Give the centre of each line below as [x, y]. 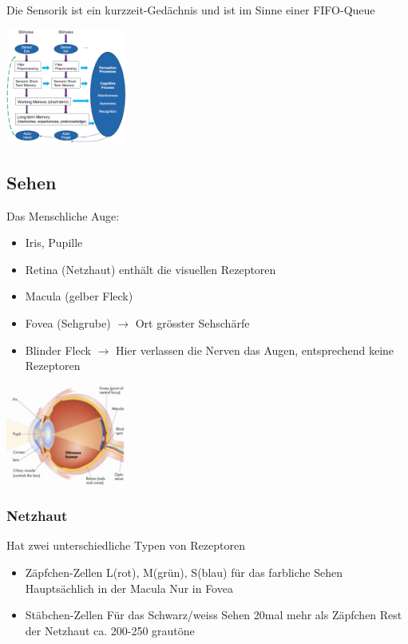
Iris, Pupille [54, 242]
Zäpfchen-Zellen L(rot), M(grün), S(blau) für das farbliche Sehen [184, 572]
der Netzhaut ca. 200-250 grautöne [110, 630]
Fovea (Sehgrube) [68, 322]
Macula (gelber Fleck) [79, 296]
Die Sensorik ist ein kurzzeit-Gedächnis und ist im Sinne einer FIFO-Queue [191, 10]
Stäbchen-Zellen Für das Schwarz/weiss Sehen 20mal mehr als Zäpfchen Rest [214, 615]
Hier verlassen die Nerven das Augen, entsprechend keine [255, 350]
